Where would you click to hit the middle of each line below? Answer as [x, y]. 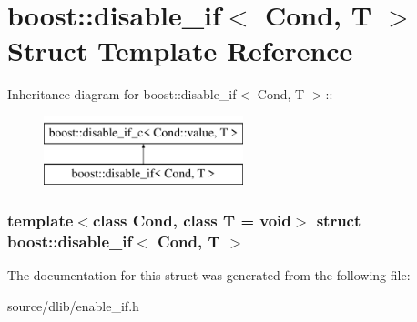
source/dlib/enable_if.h [73, 305]
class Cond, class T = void [192, 220]
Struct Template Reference [180, 50]
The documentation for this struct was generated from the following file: [209, 275]
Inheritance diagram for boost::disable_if [122, 94]
